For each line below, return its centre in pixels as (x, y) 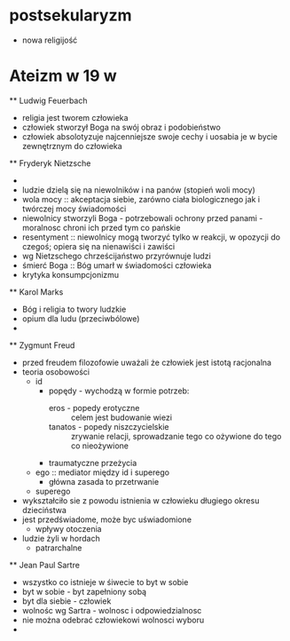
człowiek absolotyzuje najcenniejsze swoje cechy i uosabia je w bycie (149, 136)
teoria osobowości (56, 372)
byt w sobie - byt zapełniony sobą (84, 591)
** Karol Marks (36, 292)
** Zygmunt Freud (42, 345)
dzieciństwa (44, 510)
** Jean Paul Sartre (44, 565)
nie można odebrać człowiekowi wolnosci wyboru (113, 620)
